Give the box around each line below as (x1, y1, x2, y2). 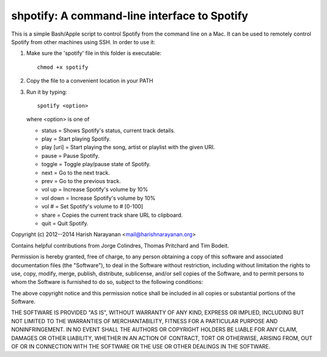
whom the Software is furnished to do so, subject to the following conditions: (11, 278, 203, 286)
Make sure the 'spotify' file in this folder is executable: (26, 50, 162, 57)
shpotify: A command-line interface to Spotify (11, 9, 248, 22)
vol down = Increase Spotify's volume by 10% (41, 194, 156, 202)
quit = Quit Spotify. (41, 219, 89, 227)
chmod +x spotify (37, 63, 88, 71)
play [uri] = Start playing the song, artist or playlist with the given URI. (41, 144, 215, 151)
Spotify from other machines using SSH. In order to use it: (11, 38, 156, 45)
